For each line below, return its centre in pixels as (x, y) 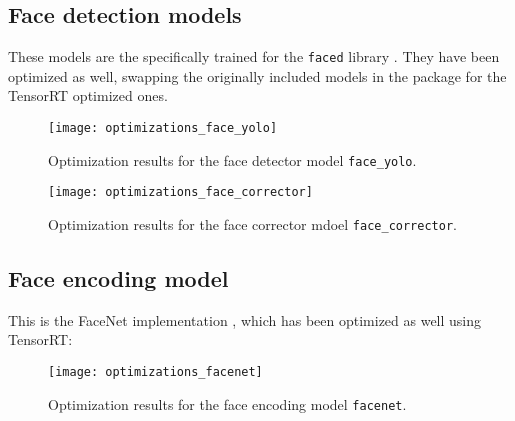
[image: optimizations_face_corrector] (180, 192)
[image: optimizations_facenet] (155, 372)
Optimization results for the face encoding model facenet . (227, 403)
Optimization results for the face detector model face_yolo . (232, 159)
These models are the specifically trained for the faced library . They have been (254, 56)
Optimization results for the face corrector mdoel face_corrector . (252, 224)
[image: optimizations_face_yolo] (163, 128)
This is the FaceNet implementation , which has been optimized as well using (245, 319)
